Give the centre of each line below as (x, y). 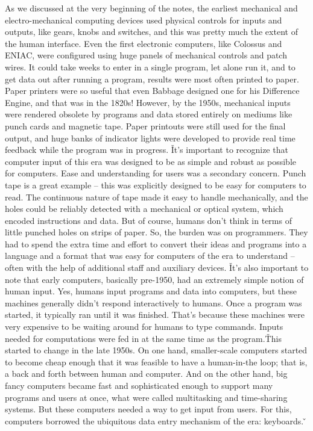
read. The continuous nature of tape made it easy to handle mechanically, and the (156, 197)
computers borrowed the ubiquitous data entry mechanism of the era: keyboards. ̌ (156, 420)
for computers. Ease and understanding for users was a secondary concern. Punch (156, 173)
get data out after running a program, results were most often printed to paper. (152, 79)
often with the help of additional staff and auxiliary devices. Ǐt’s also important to (157, 268)
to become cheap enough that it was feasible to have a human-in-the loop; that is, (156, 361)
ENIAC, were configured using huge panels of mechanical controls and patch (146, 55)
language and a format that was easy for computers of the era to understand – (150, 256)
